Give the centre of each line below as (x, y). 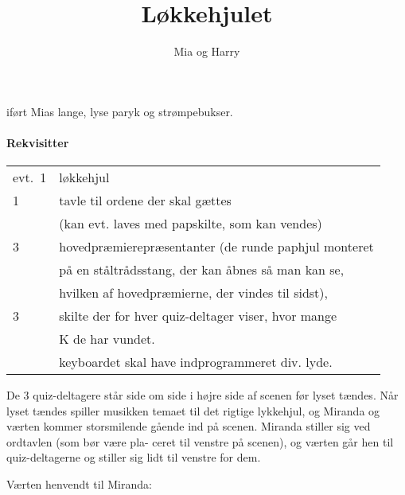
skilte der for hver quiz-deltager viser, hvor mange (198, 316)
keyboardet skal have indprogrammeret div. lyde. (196, 362)
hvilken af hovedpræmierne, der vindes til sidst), (193, 293)
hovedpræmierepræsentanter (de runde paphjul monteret (216, 247)
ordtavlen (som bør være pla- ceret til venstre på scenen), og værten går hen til (200, 441)
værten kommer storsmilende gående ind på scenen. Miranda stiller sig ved (189, 426)
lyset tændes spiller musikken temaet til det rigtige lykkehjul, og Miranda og (193, 410)
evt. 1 (30, 177)
